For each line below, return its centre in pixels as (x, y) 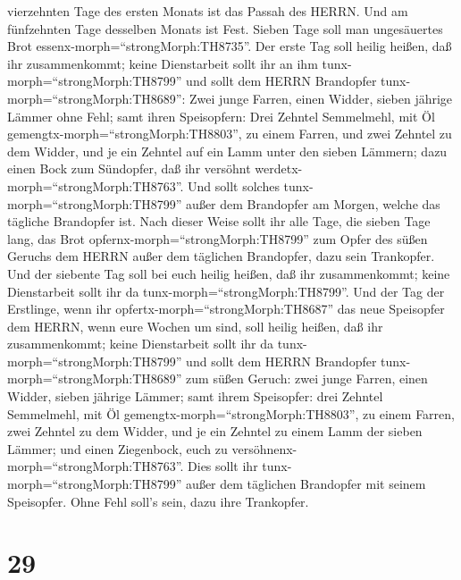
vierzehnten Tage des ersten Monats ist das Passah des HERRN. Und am (208, 11)
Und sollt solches (234, 185)
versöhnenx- (264, 448)
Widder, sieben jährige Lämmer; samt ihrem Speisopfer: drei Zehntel (195, 396)
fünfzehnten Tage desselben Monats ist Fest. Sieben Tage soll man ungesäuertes (225, 28)
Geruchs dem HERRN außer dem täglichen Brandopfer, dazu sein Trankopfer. (221, 256)
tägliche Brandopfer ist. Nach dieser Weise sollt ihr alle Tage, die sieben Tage (219, 221)
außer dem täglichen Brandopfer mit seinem (306, 484)
